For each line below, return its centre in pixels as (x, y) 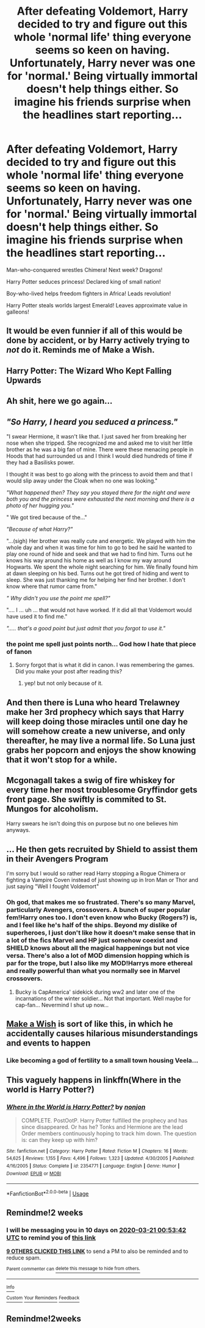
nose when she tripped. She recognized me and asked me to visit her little (99, 443)
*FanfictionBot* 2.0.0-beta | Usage (48, 1193)
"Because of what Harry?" (40, 529)
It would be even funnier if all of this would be (95, 331)
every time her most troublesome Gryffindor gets (102, 790)
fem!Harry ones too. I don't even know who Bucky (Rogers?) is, (102, 917)
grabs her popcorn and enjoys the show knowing (101, 750)
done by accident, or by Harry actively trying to (98, 341)
